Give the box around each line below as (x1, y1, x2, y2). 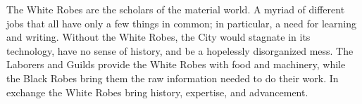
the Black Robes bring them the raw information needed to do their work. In (6, 70, 339, 85)
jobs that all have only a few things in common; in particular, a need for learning (6, 15, 356, 30)
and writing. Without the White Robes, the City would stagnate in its (6, 30, 311, 44)
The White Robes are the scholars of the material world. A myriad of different (6, 2, 345, 16)
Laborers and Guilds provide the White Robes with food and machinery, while (6, 57, 346, 72)
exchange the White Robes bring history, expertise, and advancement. (6, 84, 308, 99)
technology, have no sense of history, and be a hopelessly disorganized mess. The (6, 43, 354, 58)
